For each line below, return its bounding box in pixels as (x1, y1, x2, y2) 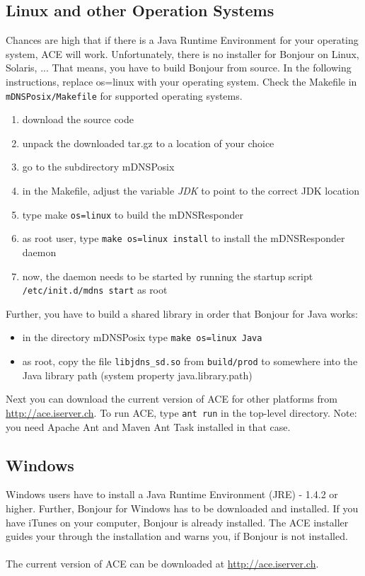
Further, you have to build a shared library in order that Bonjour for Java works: (6, 306, 358, 321)
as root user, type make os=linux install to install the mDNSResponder (22, 231, 345, 246)
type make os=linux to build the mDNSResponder (22, 207, 243, 221)
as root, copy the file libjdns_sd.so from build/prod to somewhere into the (22, 354, 358, 369)
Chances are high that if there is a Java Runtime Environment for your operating (6, 33, 359, 47)
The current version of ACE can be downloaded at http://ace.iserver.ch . (6, 556, 319, 571)
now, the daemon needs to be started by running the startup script (22, 268, 313, 283)
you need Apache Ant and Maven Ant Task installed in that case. (6, 419, 291, 434)
